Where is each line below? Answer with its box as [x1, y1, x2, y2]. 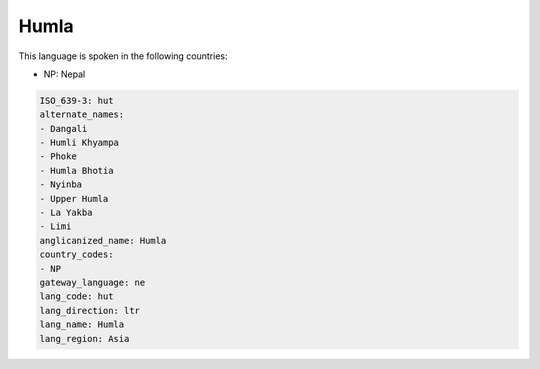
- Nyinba [39, 179, 83, 190]
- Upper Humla [39, 193, 109, 204]
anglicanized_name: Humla [39, 235, 167, 246]
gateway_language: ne [39, 277, 146, 288]
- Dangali [39, 123, 88, 134]
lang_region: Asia [39, 333, 130, 344]
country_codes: [39, 249, 114, 260]
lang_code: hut [39, 291, 114, 302]
